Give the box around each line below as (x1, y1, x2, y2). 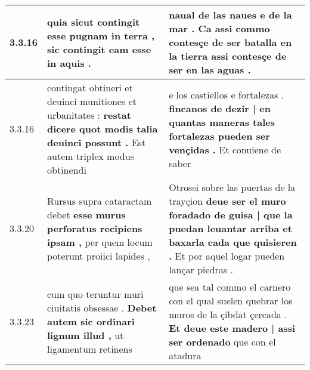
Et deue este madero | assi (169, 321, 296, 335)
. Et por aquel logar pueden (169, 249, 285, 263)
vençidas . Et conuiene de (169, 142, 281, 156)
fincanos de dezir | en (169, 101, 271, 115)
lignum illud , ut (47, 328, 124, 342)
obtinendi (47, 163, 86, 177)
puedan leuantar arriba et (169, 221, 292, 235)
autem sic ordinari (47, 314, 135, 328)
